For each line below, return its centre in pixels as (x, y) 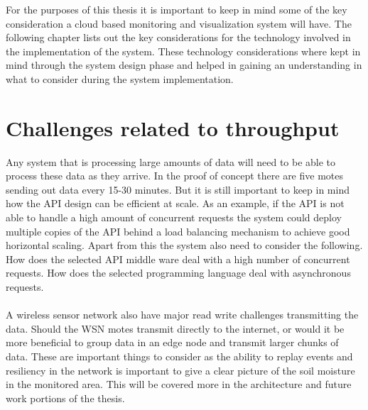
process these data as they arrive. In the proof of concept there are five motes (175, 176)
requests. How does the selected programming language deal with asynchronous (178, 273)
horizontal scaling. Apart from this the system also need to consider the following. (184, 245)
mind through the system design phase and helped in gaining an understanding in (184, 65)
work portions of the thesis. (65, 398)
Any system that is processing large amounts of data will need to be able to (171, 161)
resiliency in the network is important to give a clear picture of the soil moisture (180, 370)
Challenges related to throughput (173, 127)
